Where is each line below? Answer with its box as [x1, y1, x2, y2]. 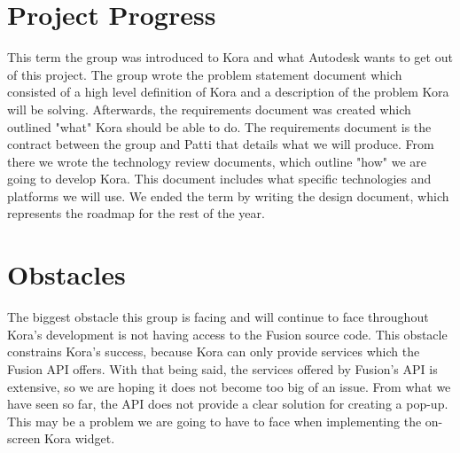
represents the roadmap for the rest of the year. [7, 204, 265, 223]
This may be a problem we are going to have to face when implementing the [7, 411, 422, 430]
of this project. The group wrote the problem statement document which [7, 65, 402, 83]
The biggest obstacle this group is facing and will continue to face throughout [7, 308, 429, 326]
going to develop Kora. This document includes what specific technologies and [7, 169, 432, 188]
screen [7, 429, 41, 448]
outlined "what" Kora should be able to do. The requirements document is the [7, 117, 432, 136]
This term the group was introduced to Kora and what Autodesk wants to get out [7, 48, 453, 66]
